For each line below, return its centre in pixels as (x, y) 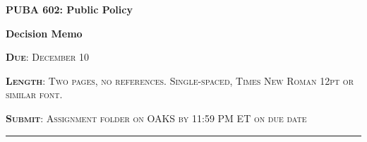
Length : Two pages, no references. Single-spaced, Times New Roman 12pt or (180, 80)
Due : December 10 (47, 57)
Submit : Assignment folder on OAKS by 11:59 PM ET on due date (156, 118)
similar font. (34, 94)
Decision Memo (44, 33)
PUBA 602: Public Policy (69, 9)
